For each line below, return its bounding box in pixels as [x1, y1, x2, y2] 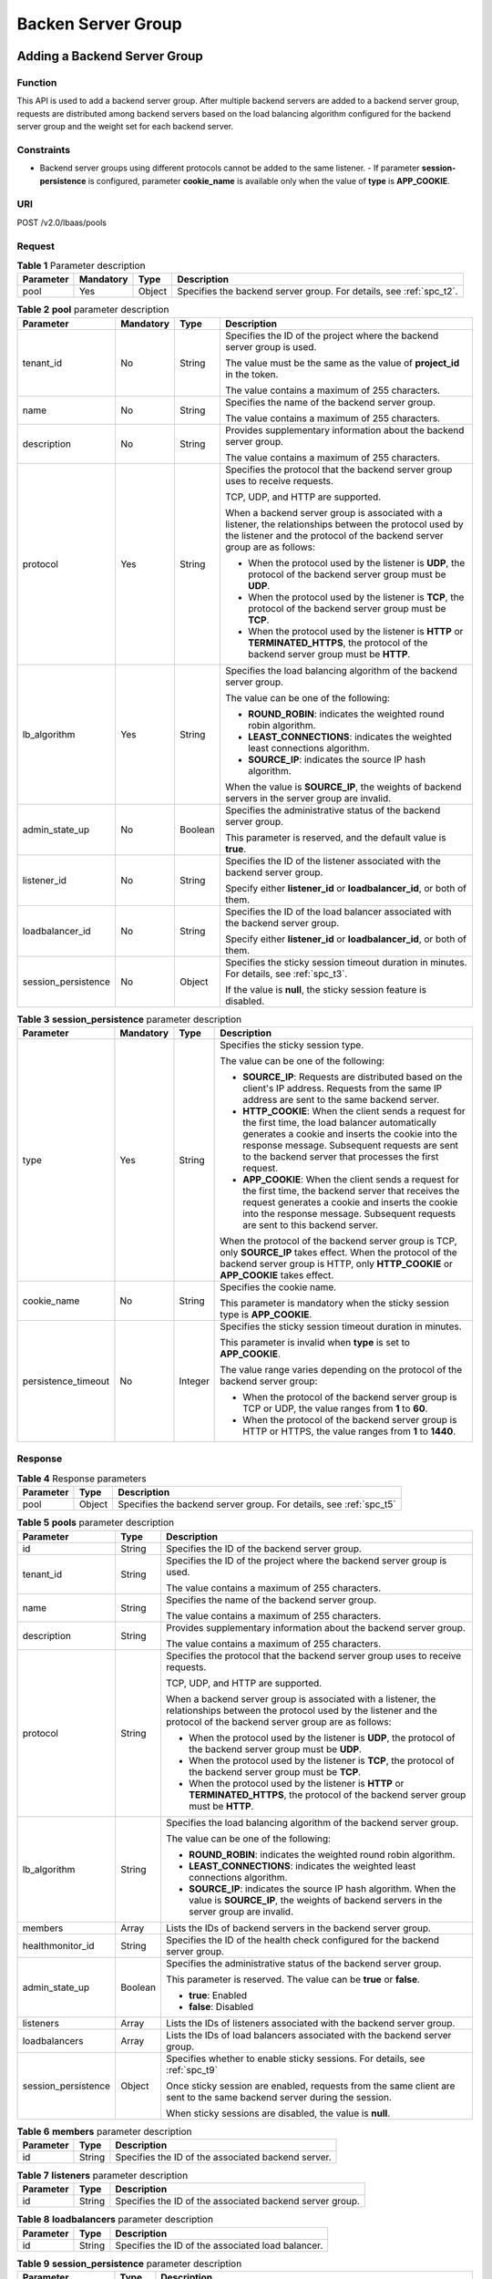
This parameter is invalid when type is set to [220, 1336, 410, 1349]
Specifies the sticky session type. [220, 1039, 364, 1052]
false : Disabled [188, 2000, 254, 2013]
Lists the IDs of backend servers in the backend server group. [165, 1922, 432, 1934]
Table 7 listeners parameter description [16, 2170, 189, 2182]
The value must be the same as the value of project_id [224, 356, 460, 369]
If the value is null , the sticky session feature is [224, 983, 427, 995]
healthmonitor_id [22, 1939, 95, 1952]
